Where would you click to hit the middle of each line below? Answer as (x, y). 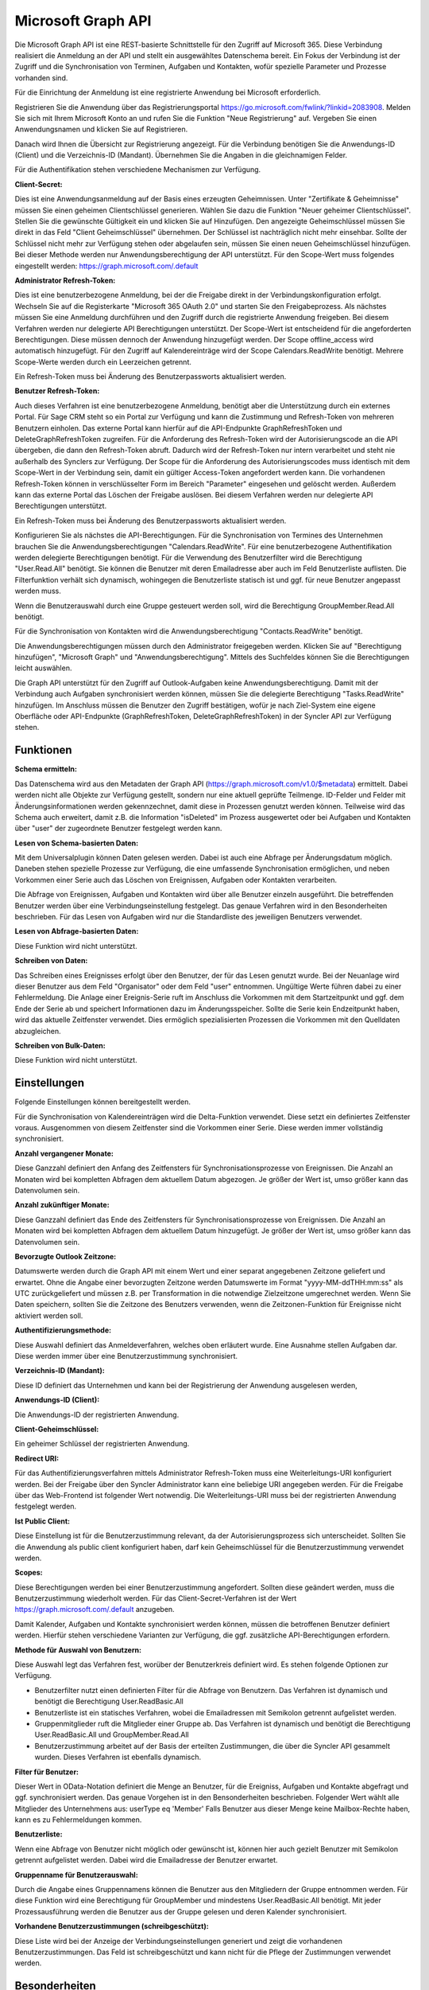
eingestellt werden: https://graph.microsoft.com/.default (106, 266)
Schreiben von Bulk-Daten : (60, 1045)
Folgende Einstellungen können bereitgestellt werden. (102, 1102)
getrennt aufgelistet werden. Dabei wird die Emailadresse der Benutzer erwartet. (146, 1860)
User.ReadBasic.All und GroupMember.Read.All (112, 1734)
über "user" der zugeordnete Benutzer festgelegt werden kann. (118, 829)
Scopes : (29, 1573)
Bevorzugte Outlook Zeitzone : (66, 1256)
